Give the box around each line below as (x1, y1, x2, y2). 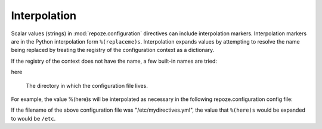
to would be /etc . (11, 115, 56, 122)
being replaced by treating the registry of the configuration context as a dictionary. (11, 47, 215, 54)
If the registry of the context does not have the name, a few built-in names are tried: (11, 57, 217, 64)
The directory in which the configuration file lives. (26, 82, 148, 89)
